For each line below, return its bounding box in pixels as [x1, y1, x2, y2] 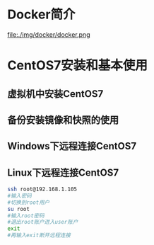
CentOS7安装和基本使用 [7, 57, 148, 74]
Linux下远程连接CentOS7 [7, 166, 119, 178]
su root [7, 205, 30, 212]
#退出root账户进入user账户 [7, 219, 78, 226]
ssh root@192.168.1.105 [7, 186, 78, 193]
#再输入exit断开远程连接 [7, 232, 71, 239]
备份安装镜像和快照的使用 [7, 114, 119, 126]
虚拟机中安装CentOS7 [7, 88, 104, 100]
